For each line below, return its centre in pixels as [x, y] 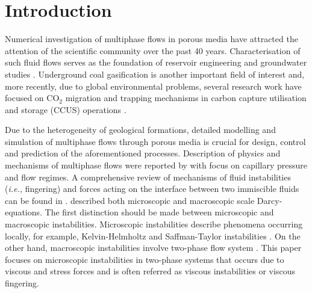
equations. [23, 212]
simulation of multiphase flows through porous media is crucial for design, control [155, 141]
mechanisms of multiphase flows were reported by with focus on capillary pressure [156, 165]
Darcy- [270, 200]
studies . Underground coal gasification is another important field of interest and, [155, 74]
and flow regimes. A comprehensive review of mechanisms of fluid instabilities [148, 177]
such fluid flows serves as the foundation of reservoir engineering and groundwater [156, 62]
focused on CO [32, 98]
